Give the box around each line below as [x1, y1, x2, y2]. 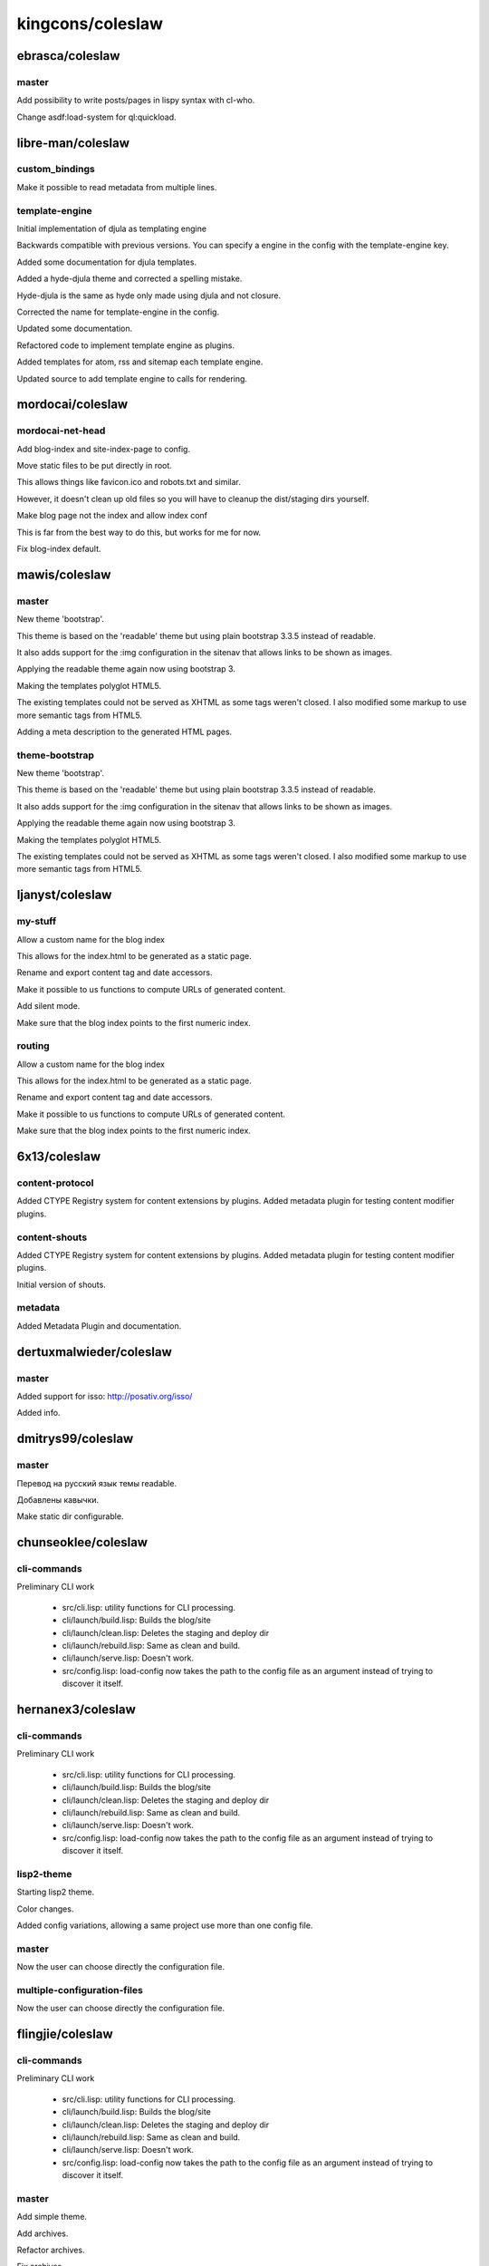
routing [16, 1040, 50, 1052]
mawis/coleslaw [16, 566, 111, 582]
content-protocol [16, 1177, 94, 1189]
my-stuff [16, 915, 57, 928]
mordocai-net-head [16, 424, 106, 437]
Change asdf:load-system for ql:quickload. [16, 111, 177, 122]
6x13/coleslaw [16, 1149, 101, 1165]
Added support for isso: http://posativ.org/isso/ [16, 1390, 193, 1401]
